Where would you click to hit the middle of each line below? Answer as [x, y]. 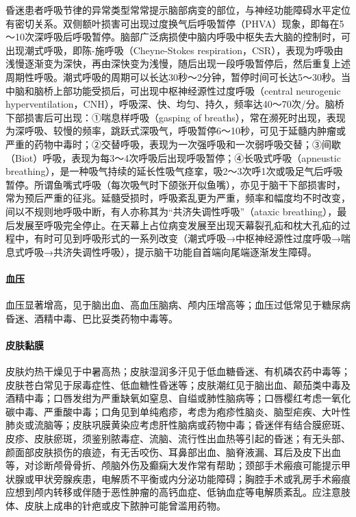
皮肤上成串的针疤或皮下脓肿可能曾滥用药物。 [125, 505]
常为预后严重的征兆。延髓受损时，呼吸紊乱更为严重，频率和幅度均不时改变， [178, 198]
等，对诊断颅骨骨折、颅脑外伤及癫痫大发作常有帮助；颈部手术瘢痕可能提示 [173, 465]
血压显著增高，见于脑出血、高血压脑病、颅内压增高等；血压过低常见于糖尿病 [178, 305]
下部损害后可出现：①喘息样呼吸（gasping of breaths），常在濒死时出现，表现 [176, 117]
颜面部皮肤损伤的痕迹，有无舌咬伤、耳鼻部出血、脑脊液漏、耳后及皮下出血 [173, 452]
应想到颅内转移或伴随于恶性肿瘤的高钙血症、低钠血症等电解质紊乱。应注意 [173, 492]
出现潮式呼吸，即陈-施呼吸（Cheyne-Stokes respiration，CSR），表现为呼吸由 [175, 50]
